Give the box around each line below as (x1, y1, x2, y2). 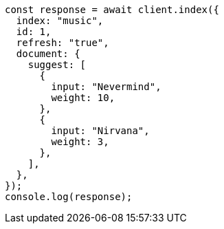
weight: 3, (51, 136, 109, 147)
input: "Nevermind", (51, 81, 161, 92)
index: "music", (16, 15, 104, 26)
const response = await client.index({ (5, 4, 219, 15)
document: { (16, 48, 80, 59)
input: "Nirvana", (51, 125, 150, 136)
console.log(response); (5, 191, 133, 202)
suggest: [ (27, 59, 87, 70)
